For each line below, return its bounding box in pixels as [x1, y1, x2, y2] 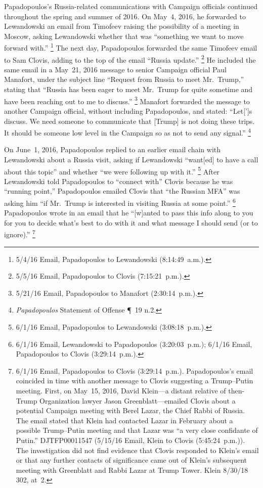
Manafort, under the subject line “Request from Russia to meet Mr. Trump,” [4, 74, 244, 84]
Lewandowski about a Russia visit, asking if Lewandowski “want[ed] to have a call [4, 154, 258, 164]
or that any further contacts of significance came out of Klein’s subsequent [16, 455, 247, 465]
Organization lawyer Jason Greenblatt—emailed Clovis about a [39, 395, 236, 406]
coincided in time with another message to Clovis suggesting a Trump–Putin [16, 375, 253, 386]
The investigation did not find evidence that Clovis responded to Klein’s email [16, 445, 259, 455]
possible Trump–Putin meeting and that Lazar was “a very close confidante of [16, 425, 258, 435]
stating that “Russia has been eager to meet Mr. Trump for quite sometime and [4, 84, 253, 95]
